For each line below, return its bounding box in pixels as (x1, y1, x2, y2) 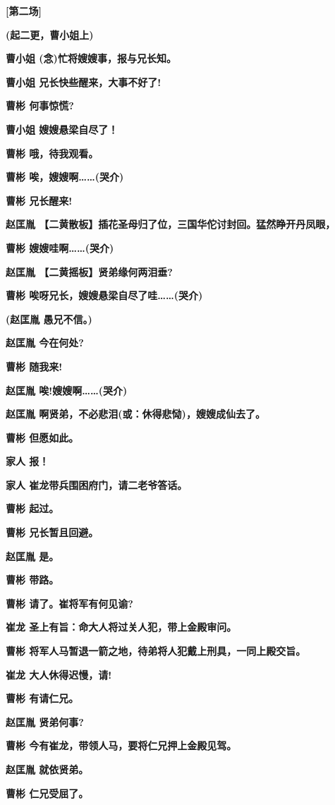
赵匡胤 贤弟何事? (6, 714, 84, 729)
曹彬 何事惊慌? (6, 98, 74, 113)
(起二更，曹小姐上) (6, 27, 94, 42)
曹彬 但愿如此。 (6, 430, 79, 444)
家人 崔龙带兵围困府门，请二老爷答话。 (6, 477, 188, 492)
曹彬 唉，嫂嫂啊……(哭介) (6, 169, 124, 184)
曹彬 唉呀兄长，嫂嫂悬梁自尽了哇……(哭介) (6, 288, 203, 303)
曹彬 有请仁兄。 (6, 691, 79, 706)
